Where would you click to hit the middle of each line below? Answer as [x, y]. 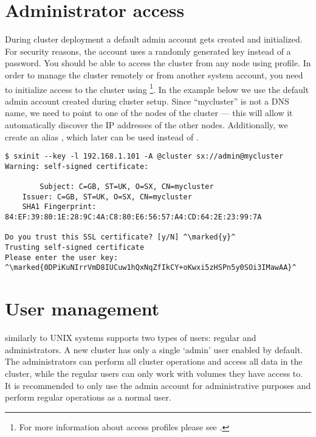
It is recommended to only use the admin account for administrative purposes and [158, 385]
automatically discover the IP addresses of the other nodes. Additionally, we [146, 124]
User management [82, 308]
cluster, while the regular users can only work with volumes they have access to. [154, 373]
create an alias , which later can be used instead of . [102, 136]
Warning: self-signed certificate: [77, 166]
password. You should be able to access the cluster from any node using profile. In [158, 63]
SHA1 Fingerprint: [59, 207]
